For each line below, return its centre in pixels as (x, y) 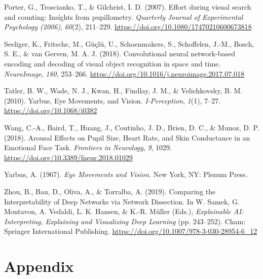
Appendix (39, 266)
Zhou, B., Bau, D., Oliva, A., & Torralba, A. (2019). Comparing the (110, 191)
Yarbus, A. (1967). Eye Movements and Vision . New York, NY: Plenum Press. (126, 174)
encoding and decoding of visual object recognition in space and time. (112, 63)
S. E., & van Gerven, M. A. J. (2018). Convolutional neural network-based (120, 54)
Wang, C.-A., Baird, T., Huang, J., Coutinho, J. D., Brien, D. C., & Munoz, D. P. (132, 127)
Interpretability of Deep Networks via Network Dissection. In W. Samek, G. (122, 201)
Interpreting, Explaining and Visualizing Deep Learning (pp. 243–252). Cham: (125, 221)
